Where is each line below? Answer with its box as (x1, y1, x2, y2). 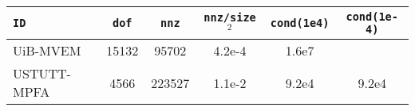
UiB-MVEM (13, 41, 81, 59)
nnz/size (204, 11, 256, 25)
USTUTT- (13, 64, 71, 82)
